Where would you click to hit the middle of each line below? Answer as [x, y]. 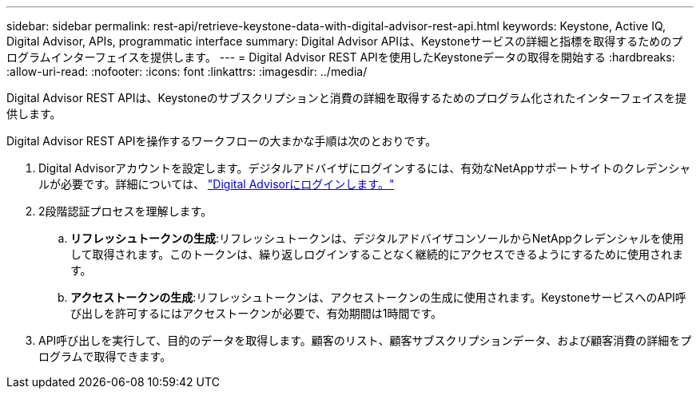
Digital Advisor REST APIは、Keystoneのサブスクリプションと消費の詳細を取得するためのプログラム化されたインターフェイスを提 [347, 98]
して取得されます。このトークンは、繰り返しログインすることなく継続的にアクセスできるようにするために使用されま [377, 254]
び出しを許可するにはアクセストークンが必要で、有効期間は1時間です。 [257, 313]
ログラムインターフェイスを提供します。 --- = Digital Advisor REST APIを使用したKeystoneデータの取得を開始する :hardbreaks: [341, 57]
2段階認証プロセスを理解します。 [125, 211]
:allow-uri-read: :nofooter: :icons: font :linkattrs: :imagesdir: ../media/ [187, 71]
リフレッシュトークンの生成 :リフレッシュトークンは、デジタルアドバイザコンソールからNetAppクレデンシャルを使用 [377, 238]
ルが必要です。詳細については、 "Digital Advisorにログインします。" [217, 184]
